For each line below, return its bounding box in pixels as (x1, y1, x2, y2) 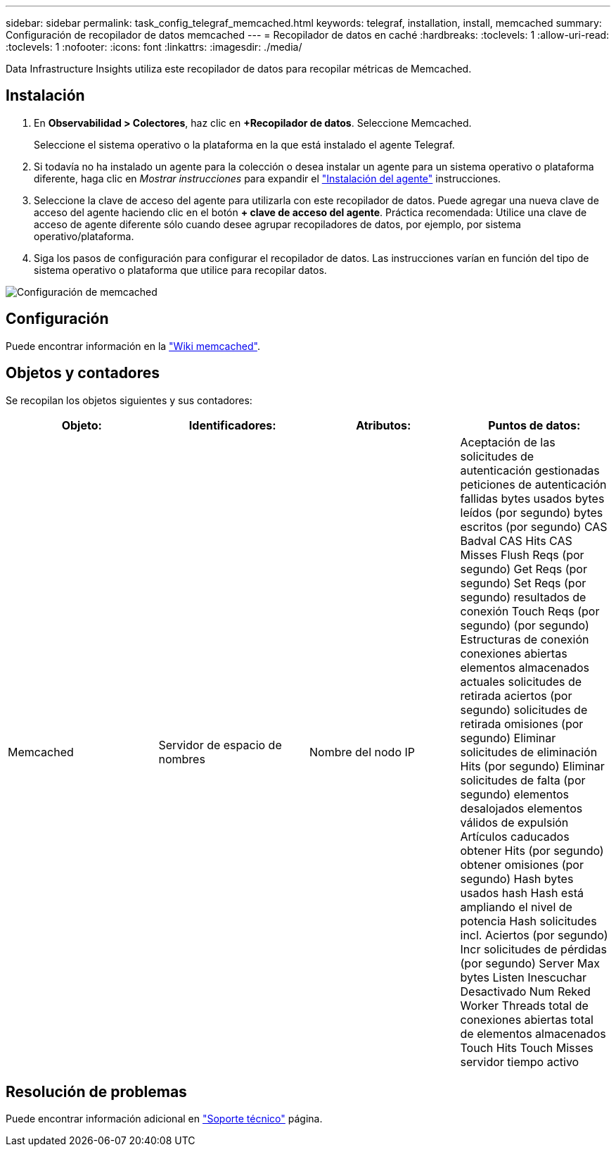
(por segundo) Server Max (460, 956, 600, 970)
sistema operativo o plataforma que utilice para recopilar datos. (34, 263, 327, 276)
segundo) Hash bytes (460, 871, 574, 886)
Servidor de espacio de (158, 737, 282, 752)
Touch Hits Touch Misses (460, 1040, 593, 1055)
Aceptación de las (460, 434, 556, 449)
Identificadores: (188, 418, 276, 432)
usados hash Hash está (460, 885, 584, 900)
